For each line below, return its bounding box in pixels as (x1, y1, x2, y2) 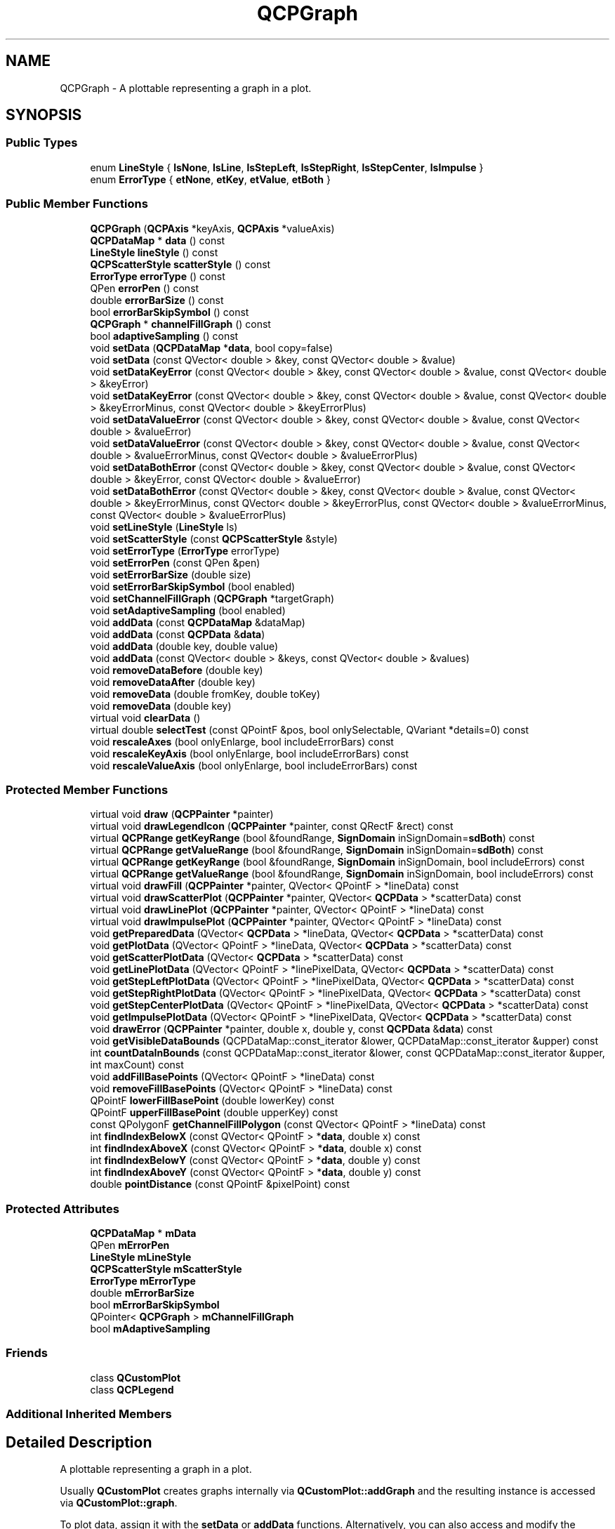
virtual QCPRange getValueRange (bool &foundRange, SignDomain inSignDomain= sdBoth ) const (90, 844, 543, 856)
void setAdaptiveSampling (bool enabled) (90, 604, 286, 616)
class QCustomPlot (90, 1371, 181, 1384)
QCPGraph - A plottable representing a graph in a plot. (60, 81, 312, 94)
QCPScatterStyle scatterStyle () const (90, 258, 271, 270)
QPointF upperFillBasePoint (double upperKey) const (90, 1106, 338, 1119)
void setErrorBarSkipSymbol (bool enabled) (90, 580, 296, 593)
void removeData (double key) (90, 699, 232, 712)
